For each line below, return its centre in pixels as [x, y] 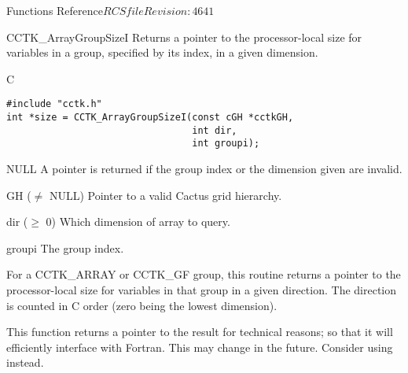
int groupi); [226, 144]
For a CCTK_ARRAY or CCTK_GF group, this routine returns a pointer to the [204, 274]
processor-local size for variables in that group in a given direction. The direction [202, 289]
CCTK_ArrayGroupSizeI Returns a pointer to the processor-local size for [184, 37]
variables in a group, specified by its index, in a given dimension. [162, 52]
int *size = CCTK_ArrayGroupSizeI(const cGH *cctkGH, [150, 118]
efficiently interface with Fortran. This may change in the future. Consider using [200, 347]
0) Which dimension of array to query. [138, 222]
